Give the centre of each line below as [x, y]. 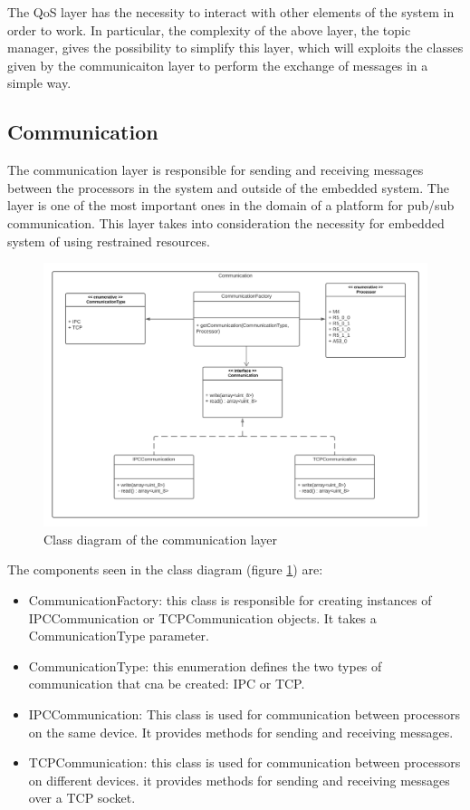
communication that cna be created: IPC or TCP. [167, 684]
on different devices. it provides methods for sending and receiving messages [239, 780]
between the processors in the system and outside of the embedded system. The [228, 187]
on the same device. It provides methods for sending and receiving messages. [241, 732]
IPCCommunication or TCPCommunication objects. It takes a [202, 617]
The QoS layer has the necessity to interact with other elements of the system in [231, 12]
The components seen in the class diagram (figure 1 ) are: [165, 569]
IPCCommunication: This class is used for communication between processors [244, 714]
